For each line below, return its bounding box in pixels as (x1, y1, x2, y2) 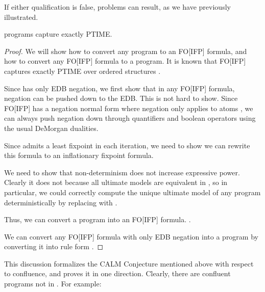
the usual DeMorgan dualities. (4, 122, 99, 133)
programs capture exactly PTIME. (4, 29, 112, 39)
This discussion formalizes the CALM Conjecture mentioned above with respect (4, 258, 254, 269)
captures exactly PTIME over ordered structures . (4, 65, 161, 76)
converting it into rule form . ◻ (4, 241, 104, 252)
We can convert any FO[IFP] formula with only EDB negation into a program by (4, 231, 258, 242)
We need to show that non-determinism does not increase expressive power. (4, 167, 240, 177)
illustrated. (4, 11, 38, 22)
